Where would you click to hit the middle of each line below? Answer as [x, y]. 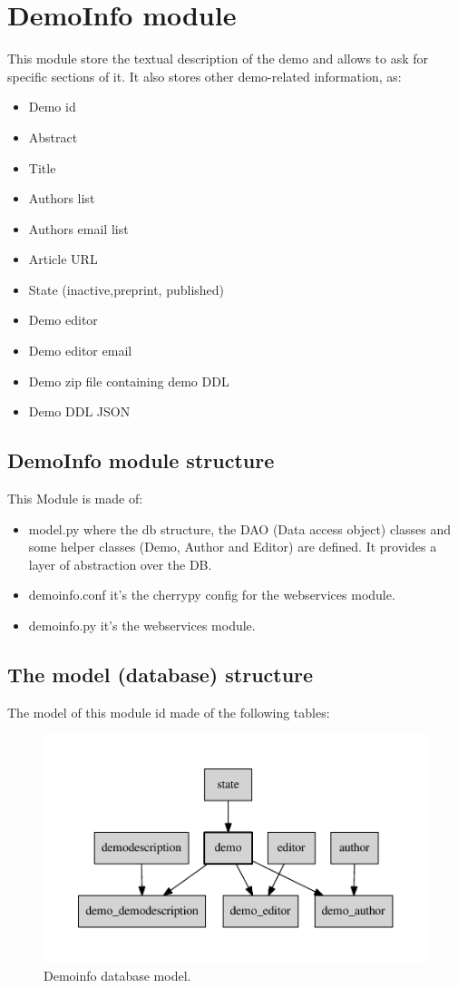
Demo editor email [80, 351]
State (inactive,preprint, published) [127, 289]
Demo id [52, 107]
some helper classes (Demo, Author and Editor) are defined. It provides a [233, 547]
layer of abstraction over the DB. [120, 564]
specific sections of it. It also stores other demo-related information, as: [205, 76]
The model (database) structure [161, 674]
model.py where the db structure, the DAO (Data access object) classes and [240, 528]
